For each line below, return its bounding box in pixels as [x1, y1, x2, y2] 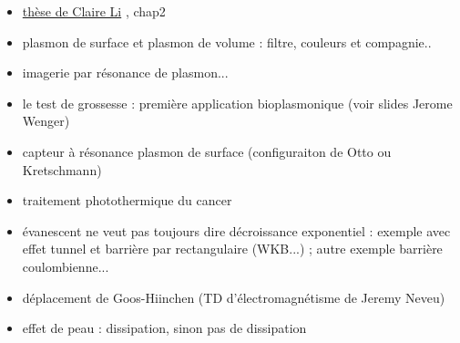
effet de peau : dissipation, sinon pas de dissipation [22, 318, 307, 338]
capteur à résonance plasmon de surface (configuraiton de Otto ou [22, 141, 392, 161]
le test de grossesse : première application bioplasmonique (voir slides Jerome [22, 93, 453, 112]
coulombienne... [22, 256, 109, 275]
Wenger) [22, 111, 70, 130]
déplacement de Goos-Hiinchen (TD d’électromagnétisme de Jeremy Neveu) [22, 287, 445, 307]
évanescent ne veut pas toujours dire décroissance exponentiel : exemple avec [22, 221, 451, 240]
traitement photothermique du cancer [22, 191, 232, 210]
